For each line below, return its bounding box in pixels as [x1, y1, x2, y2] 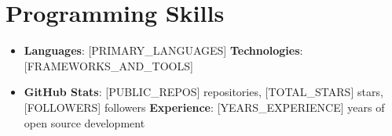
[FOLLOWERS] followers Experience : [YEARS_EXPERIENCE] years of [24, 98, 385, 115]
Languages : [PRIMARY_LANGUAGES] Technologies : [24, 42, 303, 59]
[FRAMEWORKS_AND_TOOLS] [24, 57, 193, 73]
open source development [24, 114, 145, 131]
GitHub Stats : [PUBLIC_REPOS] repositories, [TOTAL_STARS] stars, [24, 84, 383, 100]
